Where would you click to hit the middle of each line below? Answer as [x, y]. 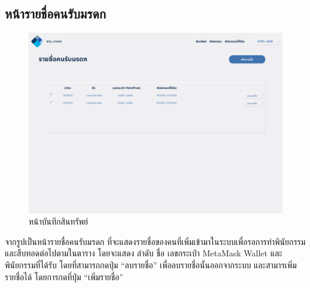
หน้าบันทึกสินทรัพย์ [59, 221]
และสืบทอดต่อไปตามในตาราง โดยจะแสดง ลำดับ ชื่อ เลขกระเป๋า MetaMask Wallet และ [144, 253]
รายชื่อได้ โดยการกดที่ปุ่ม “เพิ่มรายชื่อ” [64, 276]
